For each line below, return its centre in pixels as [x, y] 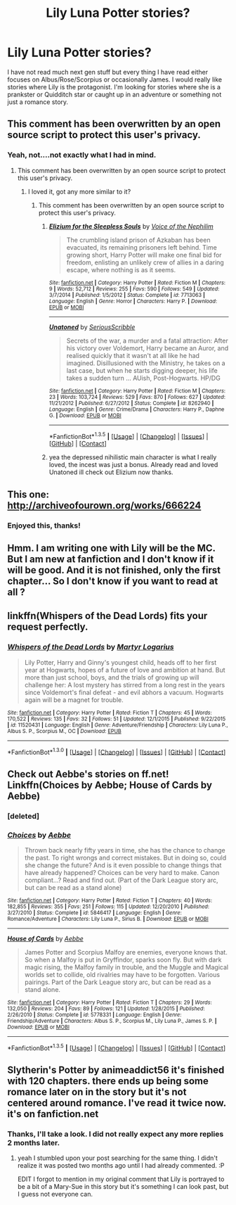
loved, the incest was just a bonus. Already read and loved [133, 465]
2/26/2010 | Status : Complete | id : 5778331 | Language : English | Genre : [94, 1014]
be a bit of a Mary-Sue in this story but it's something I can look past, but [123, 1187]
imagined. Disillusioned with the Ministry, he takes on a [146, 363]
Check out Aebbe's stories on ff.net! [88, 774]
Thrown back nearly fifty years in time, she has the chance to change [125, 850]
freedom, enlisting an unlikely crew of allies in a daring [145, 262]
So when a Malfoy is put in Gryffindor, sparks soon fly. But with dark [123, 959]
